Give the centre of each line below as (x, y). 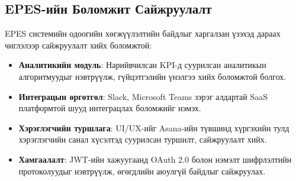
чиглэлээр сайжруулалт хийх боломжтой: (78, 45)
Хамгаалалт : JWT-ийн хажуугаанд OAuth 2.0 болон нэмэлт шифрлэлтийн (155, 159)
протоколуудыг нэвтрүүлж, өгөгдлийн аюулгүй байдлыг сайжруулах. (142, 171)
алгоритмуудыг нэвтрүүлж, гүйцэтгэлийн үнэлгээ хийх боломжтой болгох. (152, 76)
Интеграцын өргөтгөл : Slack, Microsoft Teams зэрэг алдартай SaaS (143, 96)
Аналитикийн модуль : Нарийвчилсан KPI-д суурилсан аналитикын (142, 65)
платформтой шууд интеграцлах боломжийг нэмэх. (110, 108)
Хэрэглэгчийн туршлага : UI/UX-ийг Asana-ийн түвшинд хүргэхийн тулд (154, 127)
